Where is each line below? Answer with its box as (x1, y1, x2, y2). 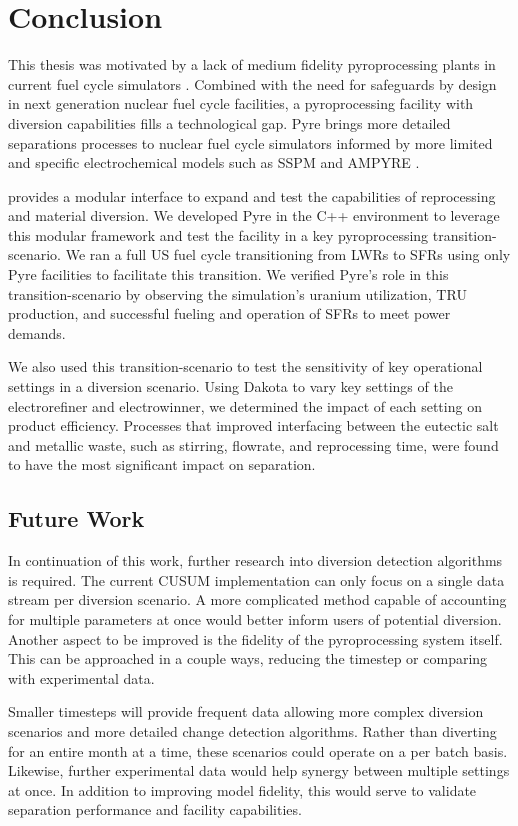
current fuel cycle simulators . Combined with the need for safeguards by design (8, 73, 497, 94)
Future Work (8, 503, 145, 534)
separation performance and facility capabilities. (8, 799, 302, 820)
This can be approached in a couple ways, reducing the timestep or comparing (8, 648, 488, 669)
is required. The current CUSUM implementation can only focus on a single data (8, 569, 505, 590)
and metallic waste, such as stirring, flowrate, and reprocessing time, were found (8, 434, 499, 455)
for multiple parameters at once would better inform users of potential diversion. (8, 608, 502, 629)
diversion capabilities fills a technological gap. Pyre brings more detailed (8, 112, 451, 133)
